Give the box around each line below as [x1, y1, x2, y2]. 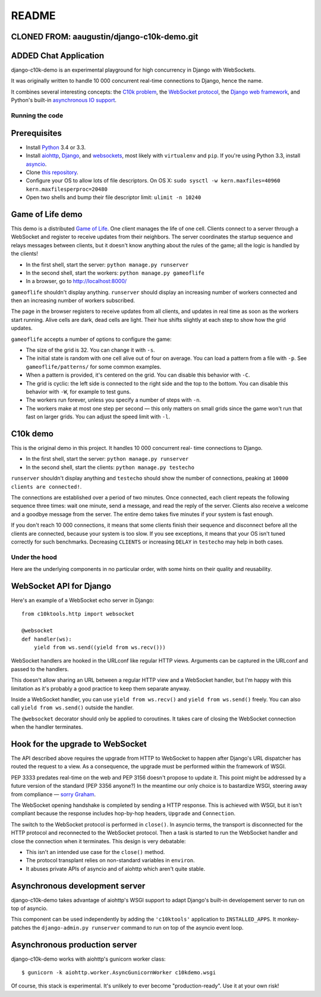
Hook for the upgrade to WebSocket [11, 739, 147, 749]
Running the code [11, 111, 64, 120]
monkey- [277, 915, 300, 923]
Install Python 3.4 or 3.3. [26, 144, 86, 151]
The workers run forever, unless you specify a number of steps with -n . [26, 396, 202, 403]
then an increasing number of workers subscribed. [11, 297, 135, 304]
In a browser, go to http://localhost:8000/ [26, 278, 127, 285]
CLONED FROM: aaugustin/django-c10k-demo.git [11, 32, 199, 42]
